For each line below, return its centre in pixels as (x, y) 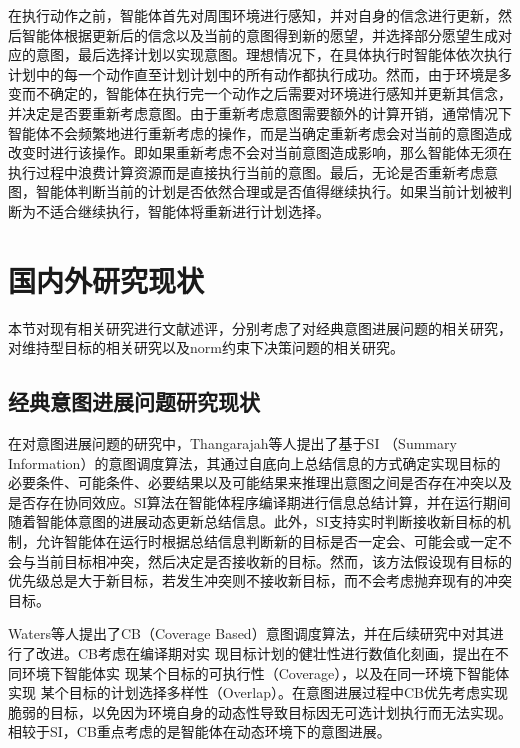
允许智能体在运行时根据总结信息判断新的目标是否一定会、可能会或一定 (266, 541)
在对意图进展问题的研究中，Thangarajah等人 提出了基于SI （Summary (232, 443)
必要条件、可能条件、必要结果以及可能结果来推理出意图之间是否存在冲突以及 (260, 482)
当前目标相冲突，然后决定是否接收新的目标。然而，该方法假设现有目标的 (273, 560)
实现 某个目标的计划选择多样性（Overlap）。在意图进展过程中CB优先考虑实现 (258, 692)
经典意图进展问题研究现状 (134, 401)
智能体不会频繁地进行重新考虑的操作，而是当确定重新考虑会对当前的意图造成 (260, 132)
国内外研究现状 (106, 279)
